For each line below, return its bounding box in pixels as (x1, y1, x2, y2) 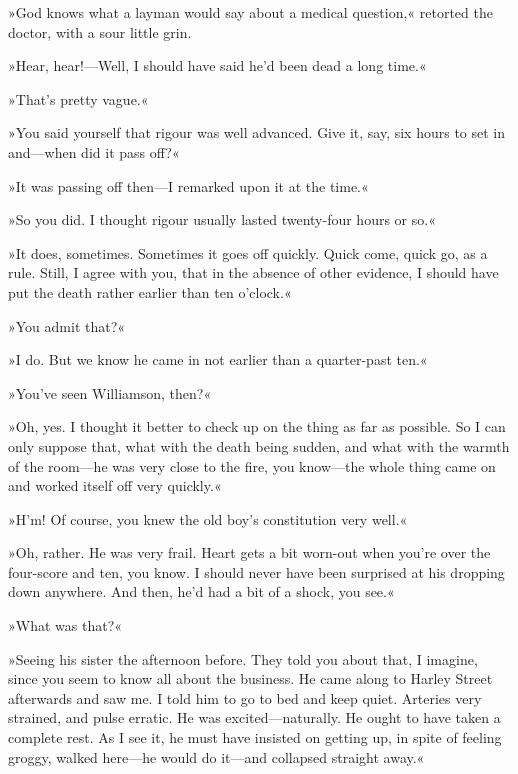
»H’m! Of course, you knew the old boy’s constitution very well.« (8, 508, 408, 529)
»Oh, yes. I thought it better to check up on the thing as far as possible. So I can (8, 416, 506, 437)
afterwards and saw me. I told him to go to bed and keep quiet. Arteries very (8, 687, 482, 708)
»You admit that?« (8, 315, 126, 336)
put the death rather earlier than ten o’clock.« (8, 281, 292, 302)
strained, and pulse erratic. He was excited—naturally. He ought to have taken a (8, 707, 501, 728)
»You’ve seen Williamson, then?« (8, 382, 212, 403)
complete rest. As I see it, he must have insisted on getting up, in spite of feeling (8, 727, 502, 748)
